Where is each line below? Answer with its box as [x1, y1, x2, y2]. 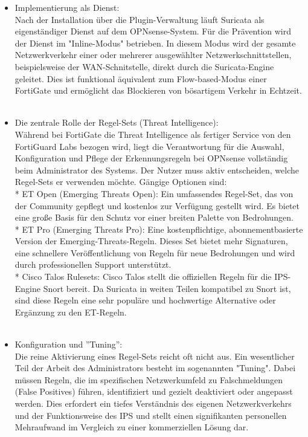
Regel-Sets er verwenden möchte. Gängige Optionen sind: [14, 175, 227, 188]
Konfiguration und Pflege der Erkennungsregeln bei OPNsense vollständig [14, 152, 288, 164]
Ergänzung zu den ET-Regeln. [14, 305, 127, 318]
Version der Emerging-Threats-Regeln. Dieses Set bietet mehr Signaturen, [14, 235, 288, 247]
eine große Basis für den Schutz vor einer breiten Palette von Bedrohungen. [14, 211, 294, 224]
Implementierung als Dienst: [14, 1, 120, 13]
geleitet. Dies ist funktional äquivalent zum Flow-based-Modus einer [14, 72, 267, 85]
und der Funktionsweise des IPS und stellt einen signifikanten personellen [14, 409, 287, 421]
